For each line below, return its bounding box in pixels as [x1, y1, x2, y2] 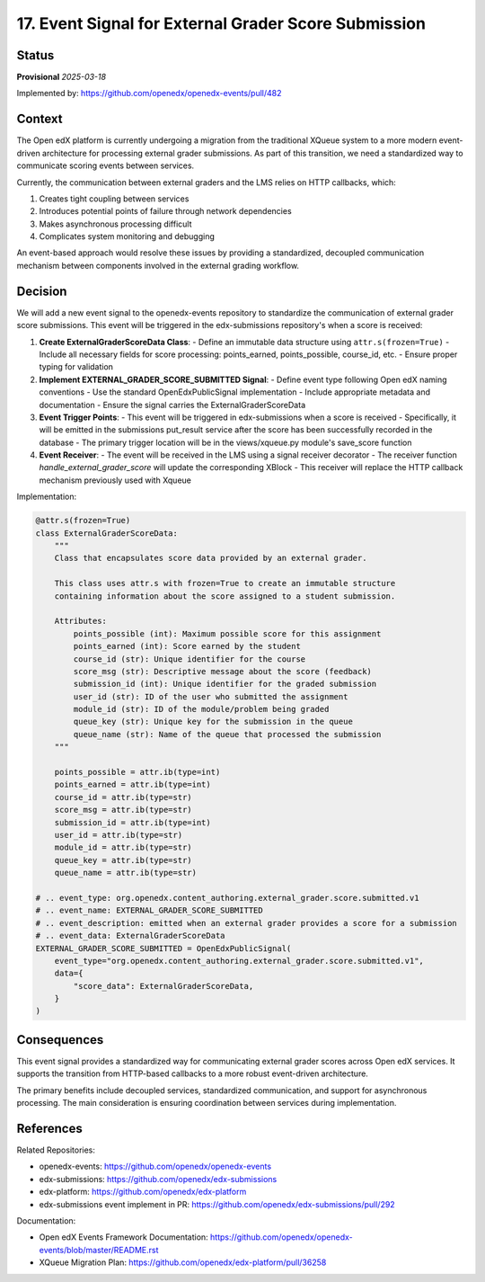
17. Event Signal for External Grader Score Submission [16, 13, 427, 33]
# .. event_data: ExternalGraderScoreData [35, 930, 225, 941]
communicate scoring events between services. [16, 160, 195, 171]
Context [16, 111, 63, 127]
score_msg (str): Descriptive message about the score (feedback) [73, 666, 373, 676]
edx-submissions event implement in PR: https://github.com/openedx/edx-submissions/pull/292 [39, 1198, 395, 1209]
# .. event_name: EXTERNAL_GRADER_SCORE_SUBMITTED [35, 905, 264, 916]
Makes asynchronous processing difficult [39, 218, 192, 229]
